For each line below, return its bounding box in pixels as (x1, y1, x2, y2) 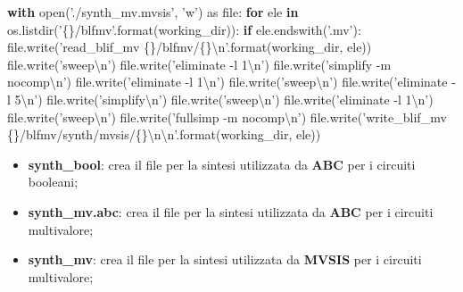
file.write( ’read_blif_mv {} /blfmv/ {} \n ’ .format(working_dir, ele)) (7, 38, 372, 56)
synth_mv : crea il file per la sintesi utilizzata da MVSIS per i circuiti (28, 250, 422, 269)
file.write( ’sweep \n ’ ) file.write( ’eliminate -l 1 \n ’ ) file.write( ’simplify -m (7, 54, 392, 73)
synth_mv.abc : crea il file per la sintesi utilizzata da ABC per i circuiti (28, 202, 434, 221)
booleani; (28, 172, 79, 191)
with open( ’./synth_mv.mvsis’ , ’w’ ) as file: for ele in (7, 3, 299, 21)
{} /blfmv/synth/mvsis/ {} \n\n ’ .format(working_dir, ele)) (7, 125, 321, 144)
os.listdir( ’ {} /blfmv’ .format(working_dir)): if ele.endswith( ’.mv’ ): (7, 20, 361, 38)
